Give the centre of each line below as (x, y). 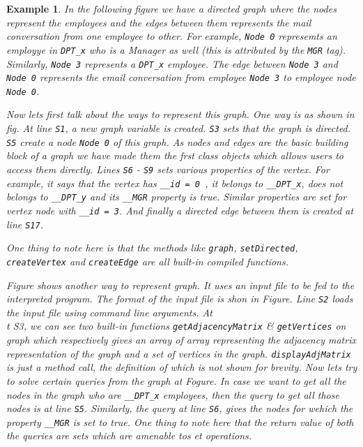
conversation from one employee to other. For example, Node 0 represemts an (172, 36)
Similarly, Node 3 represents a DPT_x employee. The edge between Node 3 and (172, 63)
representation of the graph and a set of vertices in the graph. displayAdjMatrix (179, 353)
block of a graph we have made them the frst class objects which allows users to (175, 155)
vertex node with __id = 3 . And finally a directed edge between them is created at (180, 210)
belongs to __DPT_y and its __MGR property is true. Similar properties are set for (177, 197)
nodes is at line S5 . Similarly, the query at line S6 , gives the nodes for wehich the (180, 408)
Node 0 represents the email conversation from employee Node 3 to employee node (181, 77)
